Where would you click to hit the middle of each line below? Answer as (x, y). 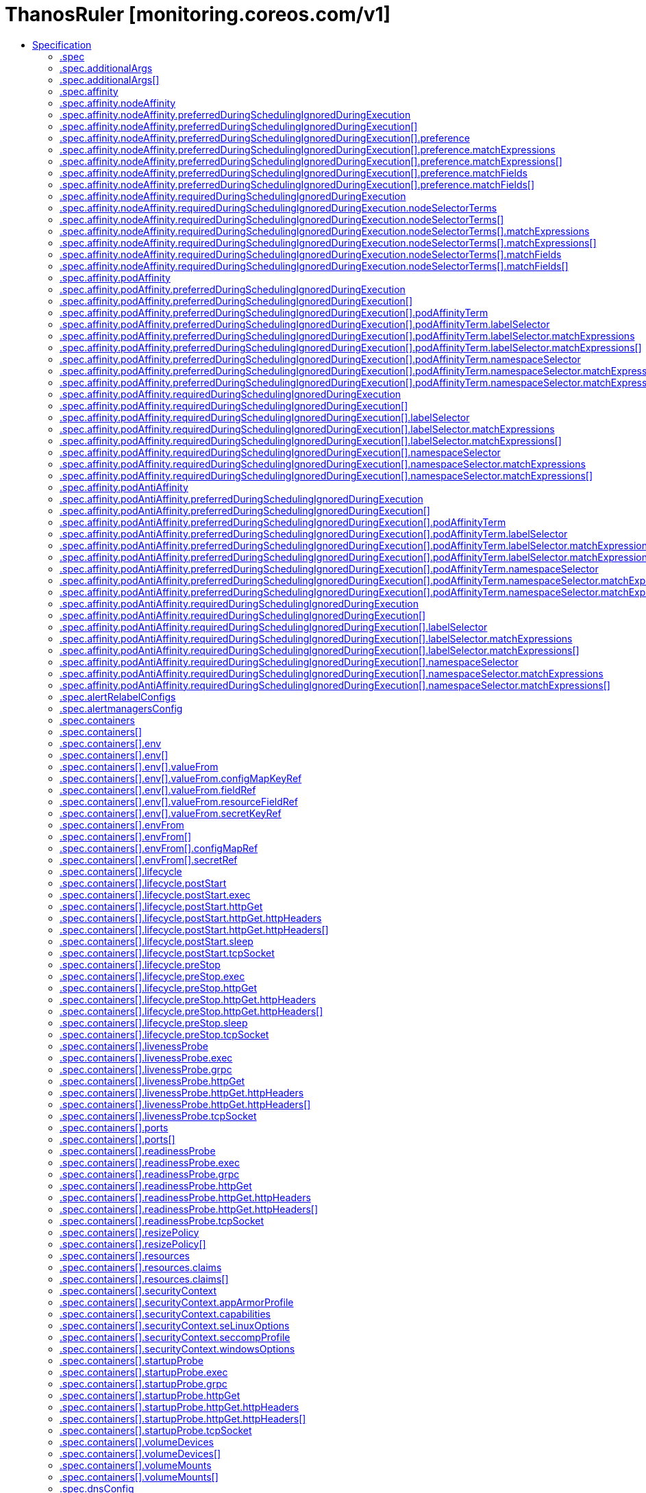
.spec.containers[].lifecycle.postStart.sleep (157, 941)
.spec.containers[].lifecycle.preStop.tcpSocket (164, 1034)
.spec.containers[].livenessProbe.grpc (146, 1069)
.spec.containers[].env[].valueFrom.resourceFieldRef (179, 801)
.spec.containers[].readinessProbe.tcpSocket (162, 1220)
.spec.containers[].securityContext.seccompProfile (175, 1337)
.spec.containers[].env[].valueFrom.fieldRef (158, 790)
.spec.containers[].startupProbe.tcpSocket (156, 1430)
